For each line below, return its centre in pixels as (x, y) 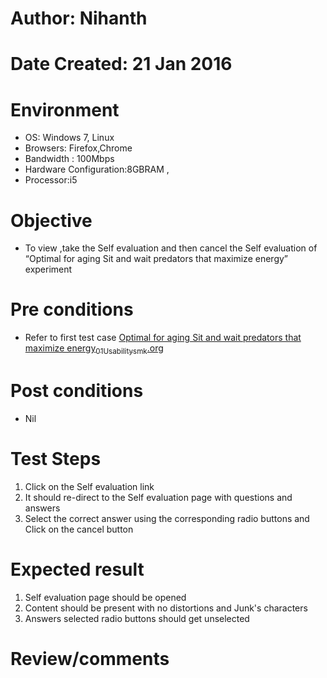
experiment (48, 269)
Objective (51, 220)
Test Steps (56, 459)
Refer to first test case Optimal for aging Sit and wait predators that (163, 338)
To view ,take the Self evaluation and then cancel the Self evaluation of (171, 248)
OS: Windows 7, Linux (69, 138)
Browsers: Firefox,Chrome (78, 148)
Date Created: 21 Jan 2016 (121, 64)
